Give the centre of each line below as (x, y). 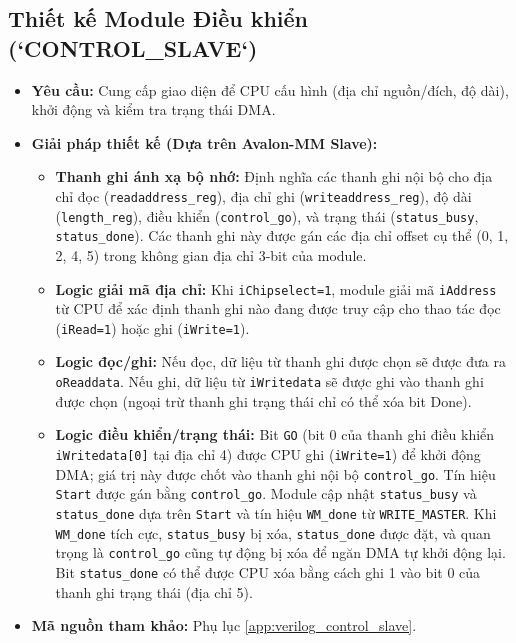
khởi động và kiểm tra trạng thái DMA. (153, 109)
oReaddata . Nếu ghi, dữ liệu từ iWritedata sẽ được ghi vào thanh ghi (269, 381)
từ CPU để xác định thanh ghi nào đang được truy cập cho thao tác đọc (278, 308)
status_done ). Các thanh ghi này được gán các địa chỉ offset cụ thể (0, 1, (282, 235)
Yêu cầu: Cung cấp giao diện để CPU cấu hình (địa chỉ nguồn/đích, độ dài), (270, 89)
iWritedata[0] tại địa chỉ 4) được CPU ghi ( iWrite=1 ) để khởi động (268, 453)
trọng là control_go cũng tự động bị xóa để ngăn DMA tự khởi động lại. (280, 552)
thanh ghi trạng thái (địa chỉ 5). (154, 591)
